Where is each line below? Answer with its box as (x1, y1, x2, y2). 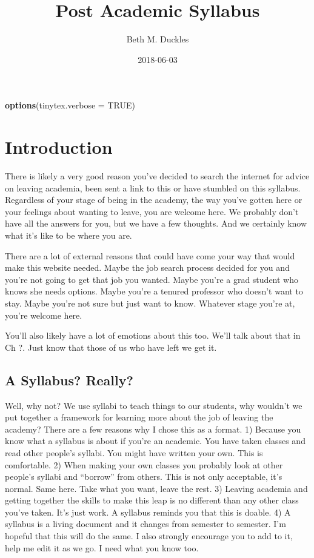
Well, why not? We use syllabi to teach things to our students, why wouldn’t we (5, 399, 302, 411)
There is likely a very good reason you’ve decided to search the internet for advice (5, 170, 310, 182)
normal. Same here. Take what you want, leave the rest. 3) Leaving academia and (5, 482, 308, 494)
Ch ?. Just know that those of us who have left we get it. (5, 340, 217, 353)
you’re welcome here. (5, 308, 82, 321)
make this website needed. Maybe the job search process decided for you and (5, 261, 290, 274)
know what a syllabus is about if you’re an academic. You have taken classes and (5, 434, 306, 447)
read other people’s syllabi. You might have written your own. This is (5, 446, 263, 459)
